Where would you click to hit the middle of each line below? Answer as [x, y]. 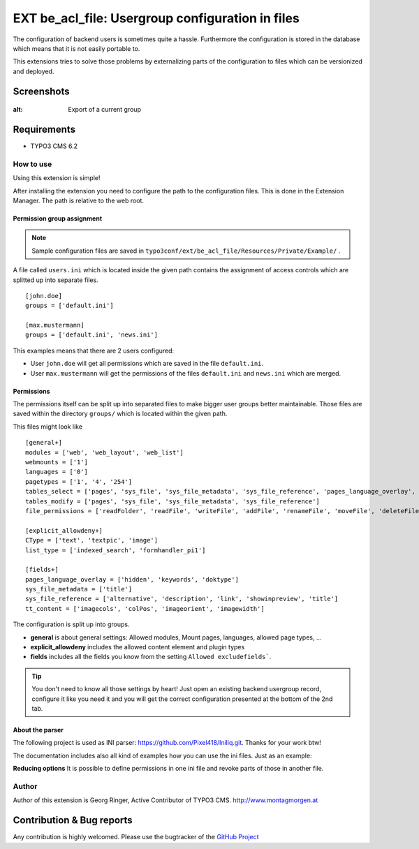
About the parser [38, 730]
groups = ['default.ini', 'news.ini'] [92, 335]
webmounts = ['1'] [57, 462]
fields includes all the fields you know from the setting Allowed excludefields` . [151, 657]
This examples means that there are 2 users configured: [94, 350]
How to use [32, 164]
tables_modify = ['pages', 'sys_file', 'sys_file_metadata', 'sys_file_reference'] [173, 501]
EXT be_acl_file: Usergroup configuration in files [156, 18]
